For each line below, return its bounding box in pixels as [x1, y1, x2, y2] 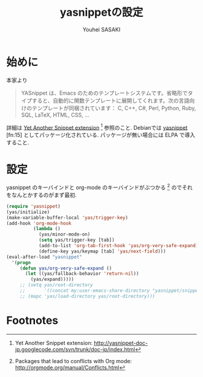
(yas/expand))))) [30, 276, 74, 283]
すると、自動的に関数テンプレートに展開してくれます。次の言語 [31, 97, 190, 104]
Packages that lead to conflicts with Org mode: [14, 357, 132, 364]
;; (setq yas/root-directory [19, 282, 94, 288]
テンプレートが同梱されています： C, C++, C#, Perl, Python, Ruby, [31, 104, 196, 112]
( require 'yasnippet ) [6, 203, 61, 209]
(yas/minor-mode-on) [38, 231, 91, 237]
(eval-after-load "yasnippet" [6, 254, 83, 260]
